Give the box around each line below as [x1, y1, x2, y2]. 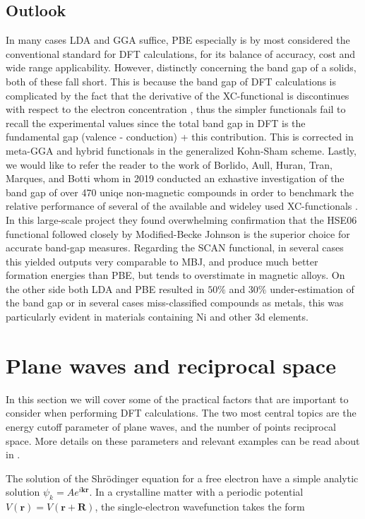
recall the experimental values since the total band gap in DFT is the [6, 115, 306, 130]
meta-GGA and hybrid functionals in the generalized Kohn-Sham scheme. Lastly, [6, 143, 357, 157]
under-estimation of [270, 281, 354, 296]
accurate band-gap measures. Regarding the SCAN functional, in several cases [6, 240, 344, 255]
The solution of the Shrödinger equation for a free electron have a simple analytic [6, 470, 359, 485]
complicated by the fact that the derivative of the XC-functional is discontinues [6, 88, 349, 102]
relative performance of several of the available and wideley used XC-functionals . [6, 198, 358, 213]
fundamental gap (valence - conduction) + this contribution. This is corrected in [6, 129, 354, 144]
